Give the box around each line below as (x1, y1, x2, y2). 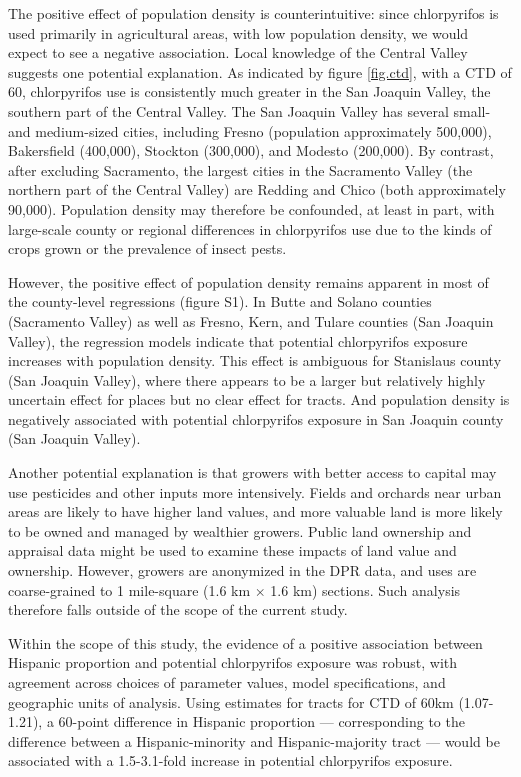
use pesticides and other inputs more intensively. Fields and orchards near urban (8, 481, 502, 502)
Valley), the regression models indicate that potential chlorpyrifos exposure (8, 330, 468, 351)
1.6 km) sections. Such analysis (270, 579, 461, 600)
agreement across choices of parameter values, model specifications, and (8, 672, 446, 692)
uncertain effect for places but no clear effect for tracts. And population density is (8, 389, 510, 410)
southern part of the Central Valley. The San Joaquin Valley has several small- (8, 100, 491, 121)
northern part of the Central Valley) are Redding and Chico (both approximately (8, 179, 506, 200)
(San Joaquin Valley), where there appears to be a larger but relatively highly (8, 369, 486, 390)
